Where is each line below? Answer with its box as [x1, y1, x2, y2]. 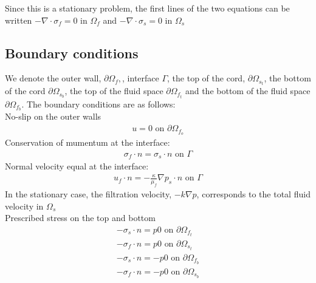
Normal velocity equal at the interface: [5, 160, 149, 172]
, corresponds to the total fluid [196, 187, 311, 200]
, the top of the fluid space [64, 84, 163, 97]
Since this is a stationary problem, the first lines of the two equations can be [5, 2, 290, 14]
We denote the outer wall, [5, 72, 101, 84]
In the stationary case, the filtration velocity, [5, 187, 172, 200]
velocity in [5, 199, 44, 212]
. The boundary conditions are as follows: [21, 97, 176, 110]
